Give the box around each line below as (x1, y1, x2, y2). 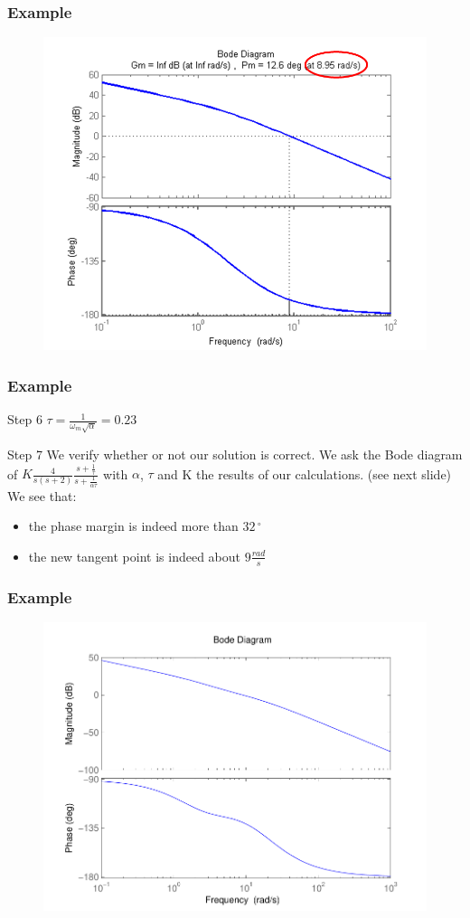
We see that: (7, 486, 77, 505)
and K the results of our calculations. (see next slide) (157, 464, 452, 483)
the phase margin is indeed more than (28, 516, 239, 535)
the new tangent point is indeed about (28, 546, 241, 565)
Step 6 (7, 410, 42, 429)
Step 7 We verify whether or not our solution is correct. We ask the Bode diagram (7, 444, 463, 463)
